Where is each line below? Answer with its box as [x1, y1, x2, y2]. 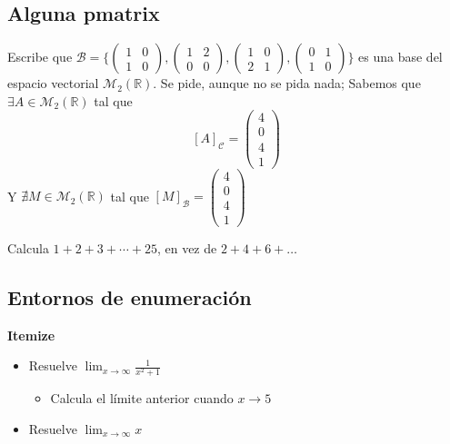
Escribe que [7, 47, 73, 66]
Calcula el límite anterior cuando [50, 389, 234, 408]
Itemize [7, 325, 55, 344]
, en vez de [156, 238, 217, 257]
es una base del [358, 47, 443, 66]
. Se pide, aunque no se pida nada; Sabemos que [153, 74, 421, 93]
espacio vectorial [7, 74, 99, 93]
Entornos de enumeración [7, 282, 252, 311]
